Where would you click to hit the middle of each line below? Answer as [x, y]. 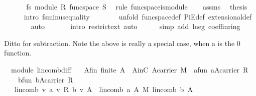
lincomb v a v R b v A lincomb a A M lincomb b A [103, 89]
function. [18, 53]
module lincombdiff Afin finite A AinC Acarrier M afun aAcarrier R [130, 69]
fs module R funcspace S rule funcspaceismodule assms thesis [137, 6]
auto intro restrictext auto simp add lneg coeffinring [136, 26]
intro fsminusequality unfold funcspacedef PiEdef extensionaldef [138, 16]
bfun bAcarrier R [45, 79]
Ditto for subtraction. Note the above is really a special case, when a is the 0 [122, 43]
